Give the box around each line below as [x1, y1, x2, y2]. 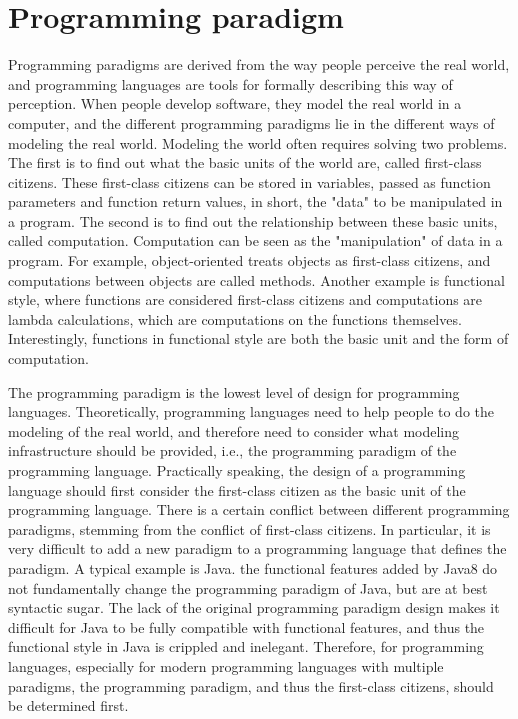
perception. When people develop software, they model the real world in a [8, 93, 462, 114]
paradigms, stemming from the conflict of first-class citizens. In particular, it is [8, 518, 491, 539]
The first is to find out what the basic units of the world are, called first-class [8, 152, 482, 173]
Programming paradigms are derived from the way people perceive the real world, [8, 54, 510, 75]
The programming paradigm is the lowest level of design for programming [8, 381, 460, 402]
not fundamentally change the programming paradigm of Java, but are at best [8, 577, 488, 598]
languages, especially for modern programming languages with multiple [8, 655, 444, 676]
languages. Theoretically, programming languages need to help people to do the [8, 401, 495, 422]
